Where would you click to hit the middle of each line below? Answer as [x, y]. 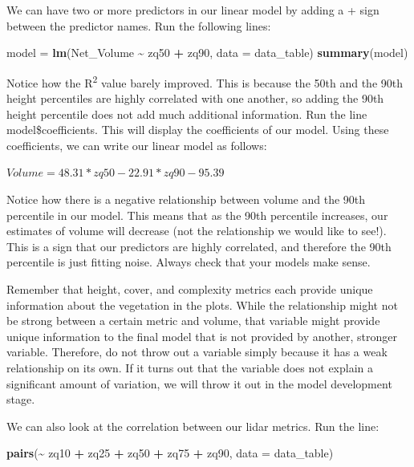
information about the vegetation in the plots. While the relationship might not [202, 305]
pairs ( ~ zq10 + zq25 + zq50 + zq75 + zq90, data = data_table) [170, 453]
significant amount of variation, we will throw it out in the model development [199, 383]
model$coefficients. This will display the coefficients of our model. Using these [198, 130]
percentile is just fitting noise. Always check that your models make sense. [189, 262]
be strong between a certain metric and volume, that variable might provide [193, 321]
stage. [21, 399]
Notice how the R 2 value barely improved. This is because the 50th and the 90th [205, 81]
